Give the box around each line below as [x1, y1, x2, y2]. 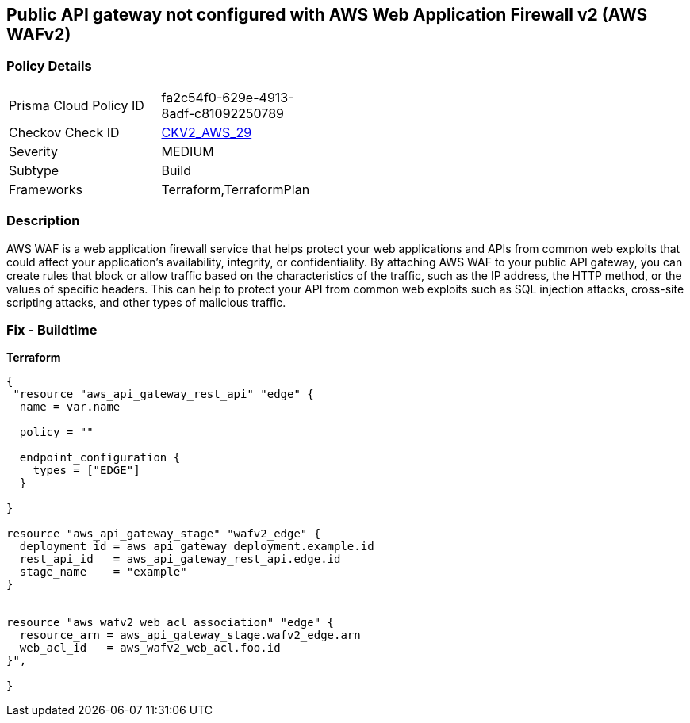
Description [6, 212, 80, 229]
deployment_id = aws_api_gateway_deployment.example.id [19, 540, 374, 553]
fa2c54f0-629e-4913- [161, 89, 294, 105]
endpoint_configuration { [19, 451, 181, 465]
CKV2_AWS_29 [161, 124, 252, 140]
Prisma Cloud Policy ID [9, 97, 144, 113]
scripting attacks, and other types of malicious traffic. [6, 295, 286, 309]
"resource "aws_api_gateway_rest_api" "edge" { [13, 388, 314, 401]
